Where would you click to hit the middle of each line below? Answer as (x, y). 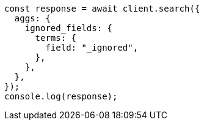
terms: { (56, 38)
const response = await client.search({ (102, 9)
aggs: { (32, 18)
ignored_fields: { (69, 28)
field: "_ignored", (92, 48)
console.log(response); (61, 96)
